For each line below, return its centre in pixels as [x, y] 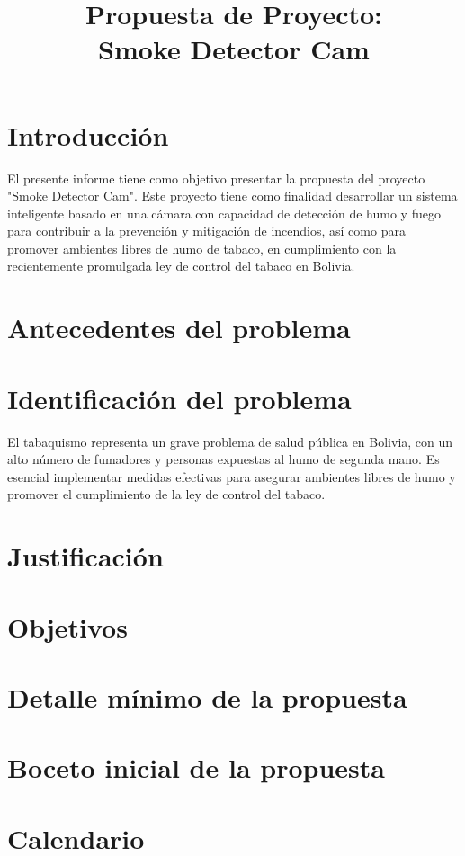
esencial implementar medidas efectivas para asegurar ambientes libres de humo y [232, 476]
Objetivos [67, 626]
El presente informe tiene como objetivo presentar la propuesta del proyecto [216, 178]
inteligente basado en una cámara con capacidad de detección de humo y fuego [224, 213]
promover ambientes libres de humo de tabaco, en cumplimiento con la [202, 248]
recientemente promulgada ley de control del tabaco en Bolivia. [181, 266]
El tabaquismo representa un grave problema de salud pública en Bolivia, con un [230, 441]
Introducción [88, 134]
